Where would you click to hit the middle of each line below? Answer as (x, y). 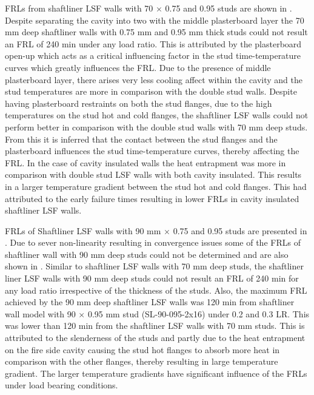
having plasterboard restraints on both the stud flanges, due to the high (139, 103)
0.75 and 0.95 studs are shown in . (229, 8)
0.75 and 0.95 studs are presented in (240, 230)
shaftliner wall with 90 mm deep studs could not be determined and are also (147, 254)
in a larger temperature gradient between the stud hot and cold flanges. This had (156, 186)
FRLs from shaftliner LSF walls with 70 (79, 8)
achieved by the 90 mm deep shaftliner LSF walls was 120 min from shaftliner (150, 302)
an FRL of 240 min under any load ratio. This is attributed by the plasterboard (153, 43)
